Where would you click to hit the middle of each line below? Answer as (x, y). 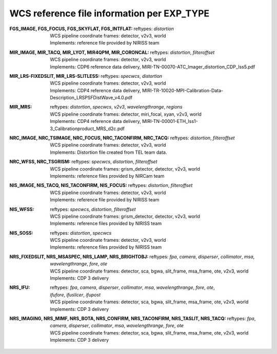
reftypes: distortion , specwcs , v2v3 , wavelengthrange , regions (116, 107)
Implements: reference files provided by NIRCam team (107, 176)
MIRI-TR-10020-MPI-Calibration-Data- (183, 90)
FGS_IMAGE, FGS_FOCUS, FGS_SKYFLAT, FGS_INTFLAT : (71, 29)
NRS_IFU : (20, 287)
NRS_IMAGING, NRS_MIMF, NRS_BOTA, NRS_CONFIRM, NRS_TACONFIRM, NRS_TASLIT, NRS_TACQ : (118, 318)
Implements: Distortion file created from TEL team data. (108, 152)
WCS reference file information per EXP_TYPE (110, 13)
